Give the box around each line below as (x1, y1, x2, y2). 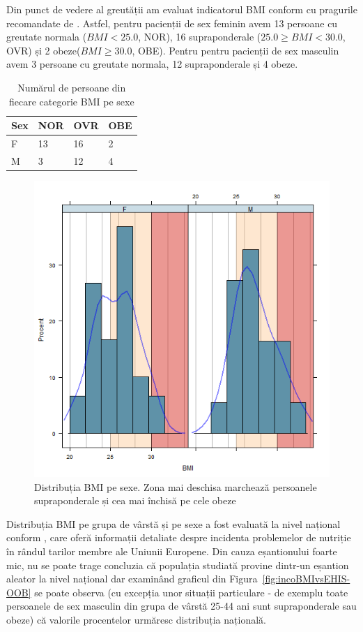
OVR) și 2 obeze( (6, 43, 81, 57)
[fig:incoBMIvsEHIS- (262, 571, 350, 586)
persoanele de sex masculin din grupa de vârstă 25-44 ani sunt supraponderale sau (6, 598, 357, 613)
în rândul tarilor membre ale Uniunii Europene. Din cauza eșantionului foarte (6, 543, 337, 558)
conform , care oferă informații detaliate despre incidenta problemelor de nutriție (6, 530, 351, 545)
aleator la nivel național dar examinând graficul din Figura (6, 571, 258, 586)
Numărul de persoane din (17, 80, 126, 94)
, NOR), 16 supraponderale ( (138, 29, 261, 44)
